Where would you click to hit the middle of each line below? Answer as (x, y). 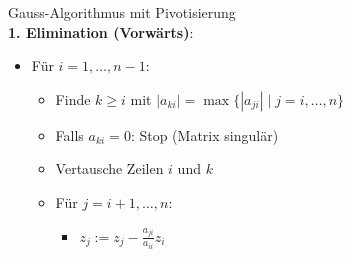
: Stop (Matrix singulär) (204, 134)
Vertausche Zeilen (109, 168)
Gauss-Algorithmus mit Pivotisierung (122, 12)
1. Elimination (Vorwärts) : (101, 31)
